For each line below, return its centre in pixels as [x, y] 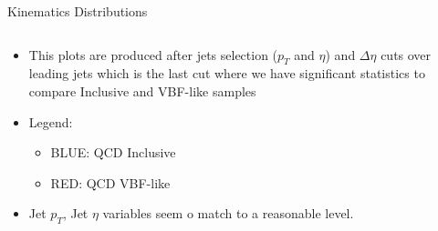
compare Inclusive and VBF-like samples [142, 90]
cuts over [406, 54]
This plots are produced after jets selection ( [153, 54]
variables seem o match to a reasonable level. [228, 213]
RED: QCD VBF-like [110, 182]
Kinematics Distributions [78, 11]
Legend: [51, 121]
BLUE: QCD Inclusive [113, 152]
